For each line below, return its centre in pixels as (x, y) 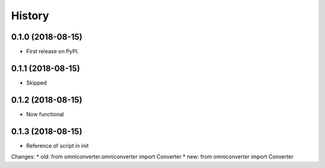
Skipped (36, 82)
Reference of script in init (57, 145)
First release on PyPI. (53, 52)
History (30, 16)
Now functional (45, 114)
